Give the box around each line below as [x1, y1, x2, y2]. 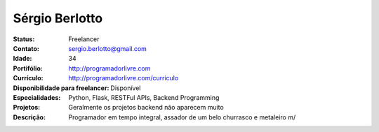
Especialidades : [13, 93, 61, 101]
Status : [13, 35, 35, 43]
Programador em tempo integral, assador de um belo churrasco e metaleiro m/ [68, 112, 296, 122]
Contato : [13, 44, 40, 52]
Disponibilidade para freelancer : [13, 84, 109, 92]
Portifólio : [13, 64, 44, 73]
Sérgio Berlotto [13, 10, 103, 26]
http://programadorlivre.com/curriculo [68, 74, 179, 82]
